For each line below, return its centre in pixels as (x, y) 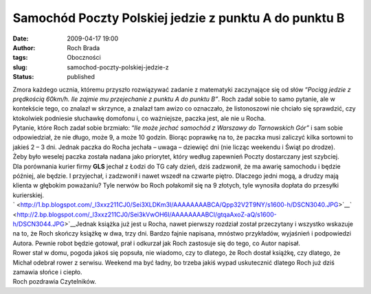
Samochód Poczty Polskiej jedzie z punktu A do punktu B (179, 18)
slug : (20, 67)
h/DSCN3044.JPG (38, 224)
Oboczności (84, 58)
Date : (21, 38)
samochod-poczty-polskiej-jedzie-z (118, 67)
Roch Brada (83, 47)
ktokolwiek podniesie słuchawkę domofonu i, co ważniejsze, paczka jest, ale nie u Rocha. (139, 118)
